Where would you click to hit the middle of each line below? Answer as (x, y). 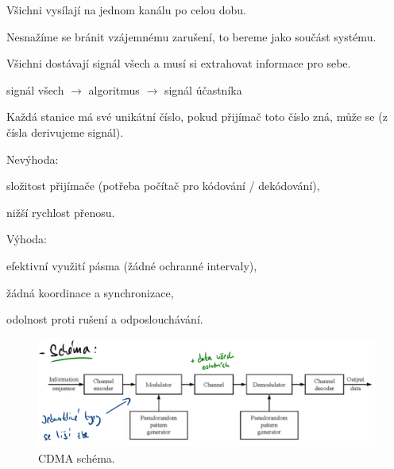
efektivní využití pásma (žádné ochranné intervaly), (132, 265)
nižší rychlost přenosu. (61, 212)
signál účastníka (203, 89)
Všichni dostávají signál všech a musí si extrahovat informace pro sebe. (179, 63)
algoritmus (114, 89)
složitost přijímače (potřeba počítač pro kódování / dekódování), (163, 186)
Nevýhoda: (33, 159)
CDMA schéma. (77, 457)
